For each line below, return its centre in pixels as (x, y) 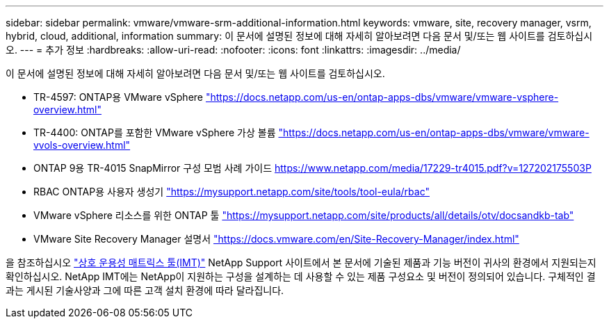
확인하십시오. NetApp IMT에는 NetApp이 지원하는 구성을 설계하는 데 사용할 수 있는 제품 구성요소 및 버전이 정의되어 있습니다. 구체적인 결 (301, 276)
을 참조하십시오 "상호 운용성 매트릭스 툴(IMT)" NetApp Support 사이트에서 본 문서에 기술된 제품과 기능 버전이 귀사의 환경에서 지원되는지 (301, 262)
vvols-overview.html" (82, 145)
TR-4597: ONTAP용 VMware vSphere (119, 97)
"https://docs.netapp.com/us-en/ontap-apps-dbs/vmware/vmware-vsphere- (382, 97)
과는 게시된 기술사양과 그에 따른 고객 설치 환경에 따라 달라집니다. (145, 290)
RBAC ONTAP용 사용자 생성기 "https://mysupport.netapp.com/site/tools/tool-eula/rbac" (232, 192)
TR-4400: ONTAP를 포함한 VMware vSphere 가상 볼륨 (155, 132)
